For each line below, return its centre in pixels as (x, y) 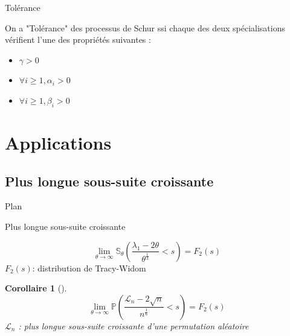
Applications (58, 142)
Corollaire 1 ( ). (36, 288)
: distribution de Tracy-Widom (89, 268)
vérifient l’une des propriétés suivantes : (78, 40)
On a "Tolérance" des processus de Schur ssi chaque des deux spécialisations (145, 27)
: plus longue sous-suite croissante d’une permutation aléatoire (134, 325)
